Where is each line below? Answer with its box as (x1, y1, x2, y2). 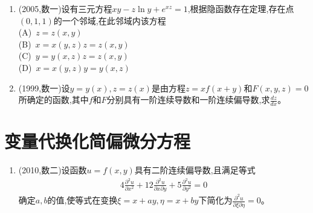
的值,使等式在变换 (47, 194, 118, 206)
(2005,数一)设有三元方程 (18, 2, 112, 14)
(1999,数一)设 (18, 81, 70, 94)
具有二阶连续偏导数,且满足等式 (134, 164, 256, 176)
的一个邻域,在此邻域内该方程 (53, 14, 166, 26)
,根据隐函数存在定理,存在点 (187, 2, 294, 14)
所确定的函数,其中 (18, 93, 89, 106)
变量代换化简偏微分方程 (4, 129, 191, 153)
